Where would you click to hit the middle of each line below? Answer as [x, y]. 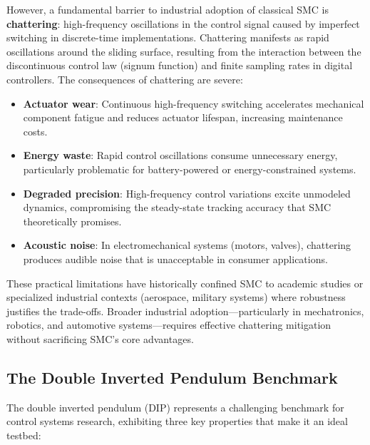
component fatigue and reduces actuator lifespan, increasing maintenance [183, 117]
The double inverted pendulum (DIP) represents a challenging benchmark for [175, 407]
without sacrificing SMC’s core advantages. [100, 338]
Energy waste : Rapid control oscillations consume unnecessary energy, [180, 155]
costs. [35, 131]
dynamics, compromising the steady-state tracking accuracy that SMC [177, 207]
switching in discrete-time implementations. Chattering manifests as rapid [168, 37]
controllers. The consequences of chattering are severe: [125, 79]
